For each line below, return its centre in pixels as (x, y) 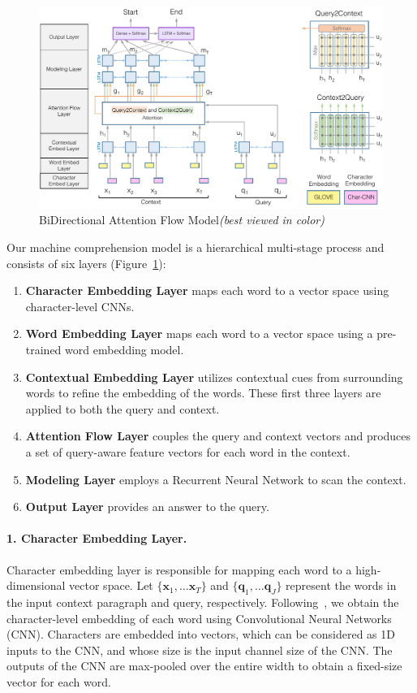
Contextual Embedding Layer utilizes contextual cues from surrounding (214, 377)
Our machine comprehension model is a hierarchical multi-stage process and (196, 247)
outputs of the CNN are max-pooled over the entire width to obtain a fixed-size (204, 666)
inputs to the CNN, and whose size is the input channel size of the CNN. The (200, 650)
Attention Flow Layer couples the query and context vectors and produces (218, 436)
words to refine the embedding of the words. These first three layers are (203, 393)
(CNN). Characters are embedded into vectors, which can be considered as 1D (201, 634)
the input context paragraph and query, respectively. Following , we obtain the (203, 602)
